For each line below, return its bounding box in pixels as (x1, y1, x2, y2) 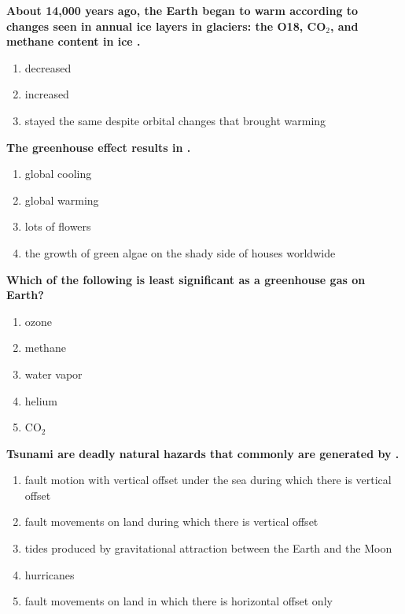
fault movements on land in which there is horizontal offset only (24, 593, 333, 609)
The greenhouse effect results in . (6, 139, 191, 155)
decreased (24, 59, 72, 76)
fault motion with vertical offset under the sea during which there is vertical (24, 472, 392, 488)
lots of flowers (24, 218, 91, 235)
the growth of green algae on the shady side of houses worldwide (24, 244, 336, 261)
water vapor (24, 365, 83, 382)
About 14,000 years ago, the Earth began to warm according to (6, 2, 359, 18)
